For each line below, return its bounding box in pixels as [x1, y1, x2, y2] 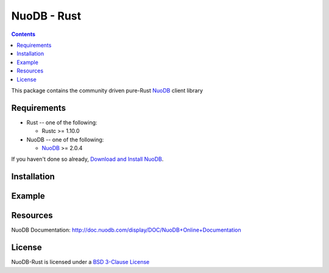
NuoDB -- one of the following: [26, 136, 104, 143]
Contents [11, 30, 36, 38]
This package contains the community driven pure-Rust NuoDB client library [11, 87, 203, 94]
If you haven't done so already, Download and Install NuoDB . [11, 155, 164, 163]
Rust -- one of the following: [26, 119, 97, 126]
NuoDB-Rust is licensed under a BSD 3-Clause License [11, 258, 150, 266]
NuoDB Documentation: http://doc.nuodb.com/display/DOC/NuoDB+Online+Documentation [11, 226, 241, 234]
